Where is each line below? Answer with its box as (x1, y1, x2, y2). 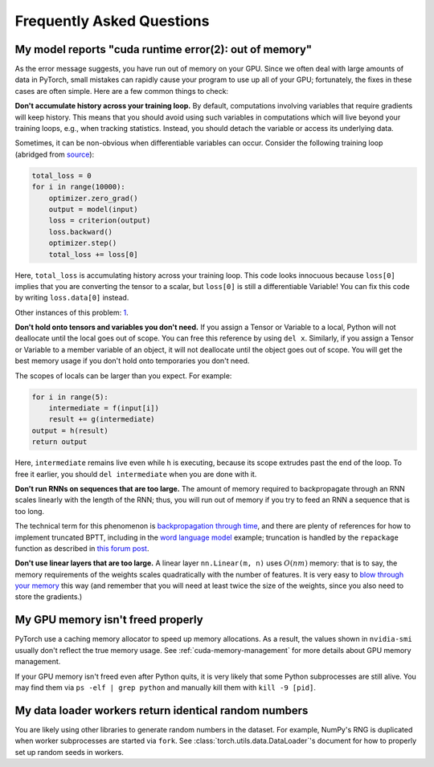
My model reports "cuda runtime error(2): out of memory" (14, 43, 313, 56)
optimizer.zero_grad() (48, 194, 138, 202)
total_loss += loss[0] (48, 250, 138, 259)
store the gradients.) (14, 592, 83, 602)
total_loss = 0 (31, 171, 92, 180)
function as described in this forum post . (14, 543, 149, 553)
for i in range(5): (31, 392, 108, 402)
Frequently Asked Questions (14, 12, 210, 30)
